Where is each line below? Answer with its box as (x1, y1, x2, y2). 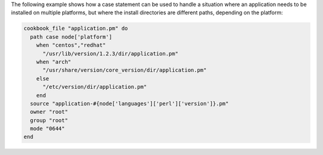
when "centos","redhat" (36, 42, 106, 49)
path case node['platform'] (30, 33, 112, 40)
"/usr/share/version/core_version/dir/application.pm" (42, 67, 207, 74)
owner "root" (30, 108, 68, 116)
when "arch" (36, 58, 72, 65)
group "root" (30, 117, 68, 123)
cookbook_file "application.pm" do (23, 25, 128, 32)
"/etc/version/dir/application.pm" (42, 83, 147, 91)
